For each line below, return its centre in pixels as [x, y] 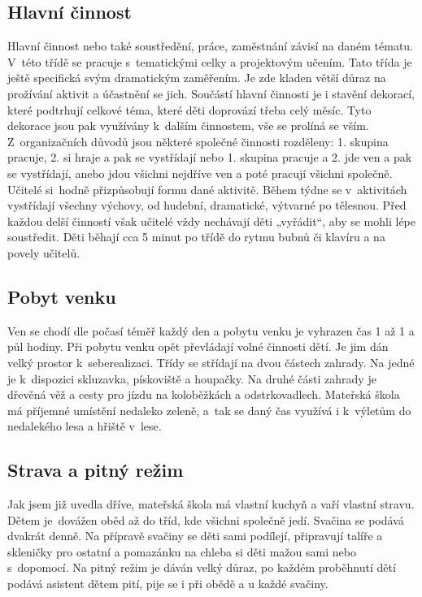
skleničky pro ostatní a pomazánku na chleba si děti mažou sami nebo [182, 551]
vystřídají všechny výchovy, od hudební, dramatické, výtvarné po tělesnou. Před [207, 205]
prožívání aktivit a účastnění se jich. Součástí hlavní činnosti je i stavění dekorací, [211, 93]
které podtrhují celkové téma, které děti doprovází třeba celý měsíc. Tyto [189, 109]
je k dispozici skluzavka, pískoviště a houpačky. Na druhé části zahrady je [192, 378]
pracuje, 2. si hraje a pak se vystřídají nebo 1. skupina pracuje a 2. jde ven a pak [210, 157]
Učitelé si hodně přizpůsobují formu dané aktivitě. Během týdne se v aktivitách [207, 189]
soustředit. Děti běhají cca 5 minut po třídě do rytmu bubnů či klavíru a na [196, 237]
